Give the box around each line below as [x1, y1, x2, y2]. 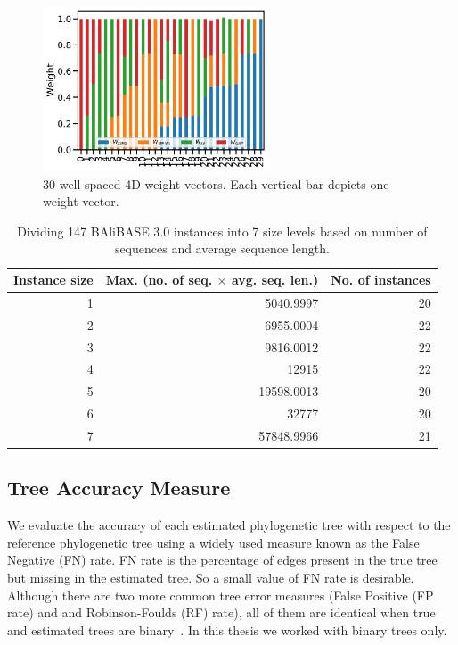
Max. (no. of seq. [105, 270, 213, 289]
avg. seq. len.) [231, 270, 319, 289]
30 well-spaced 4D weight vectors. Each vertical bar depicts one [43, 174, 389, 193]
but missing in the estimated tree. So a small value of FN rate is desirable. [7, 568, 414, 587]
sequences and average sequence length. [114, 239, 330, 258]
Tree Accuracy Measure [7, 474, 231, 501]
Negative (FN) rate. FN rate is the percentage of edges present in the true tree [7, 550, 438, 569]
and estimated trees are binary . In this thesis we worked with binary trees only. [7, 620, 447, 639]
